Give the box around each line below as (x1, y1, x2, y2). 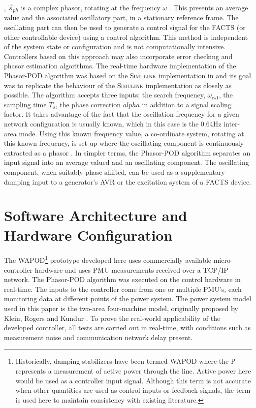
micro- (213, 255, 233, 265)
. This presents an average (169, 2, 248, 12)
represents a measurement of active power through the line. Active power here (15, 366, 251, 376)
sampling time (4, 99, 47, 109)
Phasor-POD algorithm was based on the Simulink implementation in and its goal (4, 70, 251, 81)
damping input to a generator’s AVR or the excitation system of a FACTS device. (4, 176, 251, 187)
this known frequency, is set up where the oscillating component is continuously (4, 138, 244, 148)
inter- (224, 118, 240, 128)
